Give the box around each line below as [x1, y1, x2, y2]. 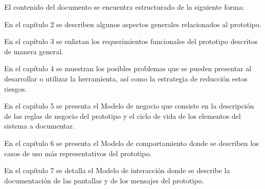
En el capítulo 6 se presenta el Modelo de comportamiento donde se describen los [4, 137, 259, 148]
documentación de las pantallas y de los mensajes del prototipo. [4, 175, 204, 185]
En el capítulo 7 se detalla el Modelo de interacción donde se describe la [4, 165, 230, 176]
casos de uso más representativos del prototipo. [4, 148, 152, 158]
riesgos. [4, 83, 27, 94]
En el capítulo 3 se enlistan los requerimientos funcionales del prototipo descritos [4, 36, 258, 47]
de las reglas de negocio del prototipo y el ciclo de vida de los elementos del [4, 110, 241, 121]
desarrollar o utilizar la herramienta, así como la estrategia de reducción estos [4, 73, 248, 83]
